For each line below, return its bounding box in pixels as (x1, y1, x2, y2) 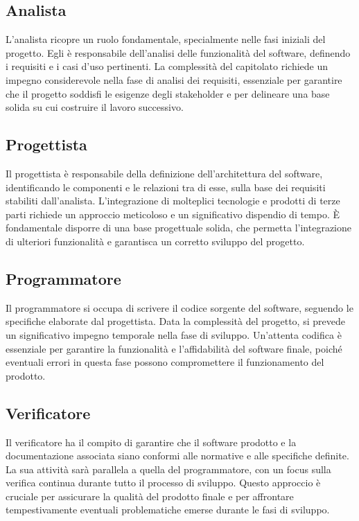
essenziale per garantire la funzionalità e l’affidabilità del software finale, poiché (6, 341, 342, 355)
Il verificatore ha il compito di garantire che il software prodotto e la (6, 434, 297, 449)
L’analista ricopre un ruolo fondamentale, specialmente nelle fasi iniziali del (6, 32, 326, 46)
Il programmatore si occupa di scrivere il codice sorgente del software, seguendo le (6, 300, 353, 315)
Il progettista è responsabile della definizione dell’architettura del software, (6, 166, 323, 180)
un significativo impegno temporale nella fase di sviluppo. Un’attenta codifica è (6, 327, 342, 342)
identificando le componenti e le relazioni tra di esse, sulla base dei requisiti (6, 179, 326, 194)
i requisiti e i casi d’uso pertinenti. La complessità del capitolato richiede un (6, 59, 329, 73)
